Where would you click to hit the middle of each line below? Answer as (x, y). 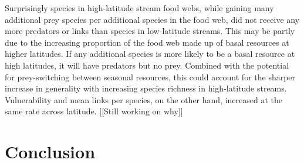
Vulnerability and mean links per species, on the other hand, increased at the (143, 99)
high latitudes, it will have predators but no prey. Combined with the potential (147, 65)
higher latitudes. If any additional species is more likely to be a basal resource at (150, 54)
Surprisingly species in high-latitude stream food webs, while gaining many (139, 8)
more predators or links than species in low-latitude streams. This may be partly (150, 31)
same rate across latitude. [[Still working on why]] (94, 111)
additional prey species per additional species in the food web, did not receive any (152, 19)
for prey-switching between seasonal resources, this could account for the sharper (150, 77)
